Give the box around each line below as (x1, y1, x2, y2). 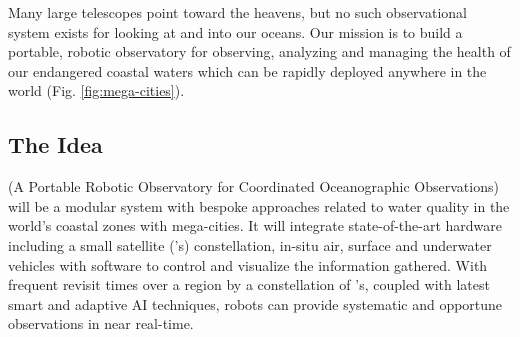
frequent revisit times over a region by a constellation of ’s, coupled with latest (8, 274, 490, 295)
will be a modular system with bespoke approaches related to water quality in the (8, 195, 510, 216)
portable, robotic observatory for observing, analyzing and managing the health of (8, 41, 511, 62)
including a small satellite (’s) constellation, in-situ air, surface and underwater (8, 234, 492, 255)
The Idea (8, 129, 103, 160)
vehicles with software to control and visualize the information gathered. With (8, 254, 488, 275)
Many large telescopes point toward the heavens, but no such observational (8, 2, 467, 22)
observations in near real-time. (8, 313, 194, 334)
